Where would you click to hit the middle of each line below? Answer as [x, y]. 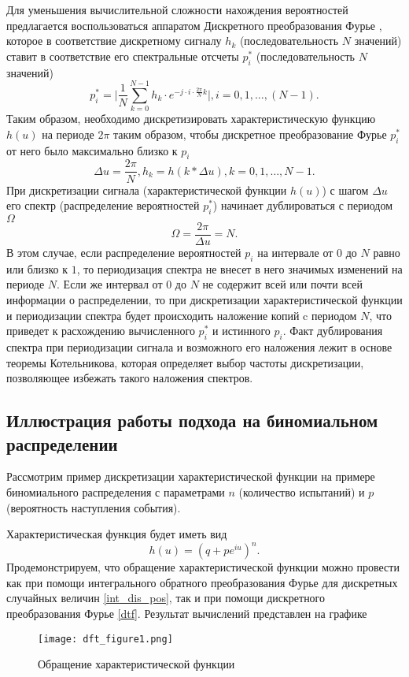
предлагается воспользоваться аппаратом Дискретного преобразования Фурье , [194, 25]
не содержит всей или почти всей [283, 284]
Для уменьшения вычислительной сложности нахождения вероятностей [177, 9]
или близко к [37, 268]
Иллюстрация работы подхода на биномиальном [192, 420]
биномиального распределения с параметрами [116, 491]
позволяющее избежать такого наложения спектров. [130, 378]
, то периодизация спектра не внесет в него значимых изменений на [240, 268]
